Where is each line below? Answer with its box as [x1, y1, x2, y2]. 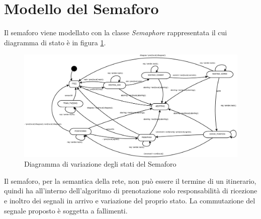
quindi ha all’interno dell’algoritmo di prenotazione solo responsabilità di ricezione [4, 185, 257, 196]
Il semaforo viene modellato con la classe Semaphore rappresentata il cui [4, 27, 227, 38]
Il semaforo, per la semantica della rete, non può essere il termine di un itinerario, [4, 175, 256, 186]
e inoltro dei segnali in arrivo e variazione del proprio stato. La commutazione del [4, 195, 255, 205]
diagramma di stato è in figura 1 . [4, 37, 106, 47]
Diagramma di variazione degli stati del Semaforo [24, 159, 177, 169]
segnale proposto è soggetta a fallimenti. [4, 205, 128, 215]
